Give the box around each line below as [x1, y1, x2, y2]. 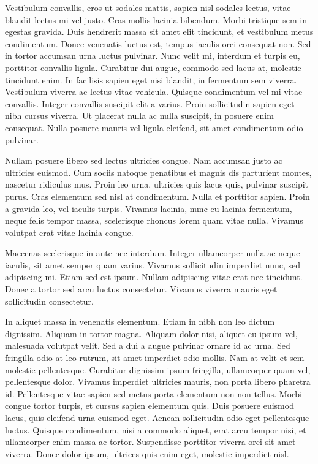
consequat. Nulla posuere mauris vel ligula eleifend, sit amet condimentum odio [5, 121, 303, 134]
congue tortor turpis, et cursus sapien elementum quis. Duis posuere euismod [5, 399, 294, 412]
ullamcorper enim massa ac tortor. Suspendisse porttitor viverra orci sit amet [5, 435, 296, 448]
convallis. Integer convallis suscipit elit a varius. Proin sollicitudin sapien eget [5, 97, 295, 110]
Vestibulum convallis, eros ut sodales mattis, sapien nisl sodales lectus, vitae [5, 1, 291, 13]
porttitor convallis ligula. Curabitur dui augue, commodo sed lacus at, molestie [5, 61, 301, 74]
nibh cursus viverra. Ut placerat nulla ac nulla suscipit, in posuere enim [5, 109, 274, 122]
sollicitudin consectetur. [5, 294, 94, 307]
